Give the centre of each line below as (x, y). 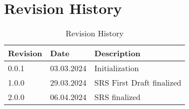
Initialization (117, 68)
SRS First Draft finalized (138, 83)
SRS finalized (117, 97)
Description (117, 53)
